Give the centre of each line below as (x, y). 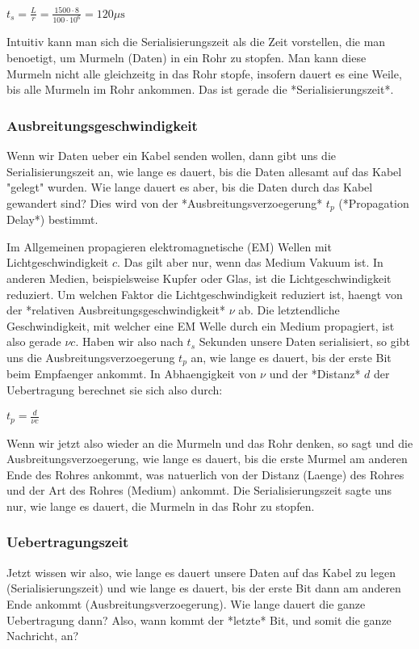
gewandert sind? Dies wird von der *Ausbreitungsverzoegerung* (165, 202)
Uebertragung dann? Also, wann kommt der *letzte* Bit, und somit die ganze (199, 619)
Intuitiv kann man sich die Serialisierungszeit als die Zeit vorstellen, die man (196, 42)
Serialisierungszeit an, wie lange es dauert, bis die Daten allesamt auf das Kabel (204, 171)
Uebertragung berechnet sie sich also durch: (115, 390)
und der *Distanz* (315, 374)
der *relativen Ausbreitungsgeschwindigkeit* (116, 310)
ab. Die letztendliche (289, 310)
